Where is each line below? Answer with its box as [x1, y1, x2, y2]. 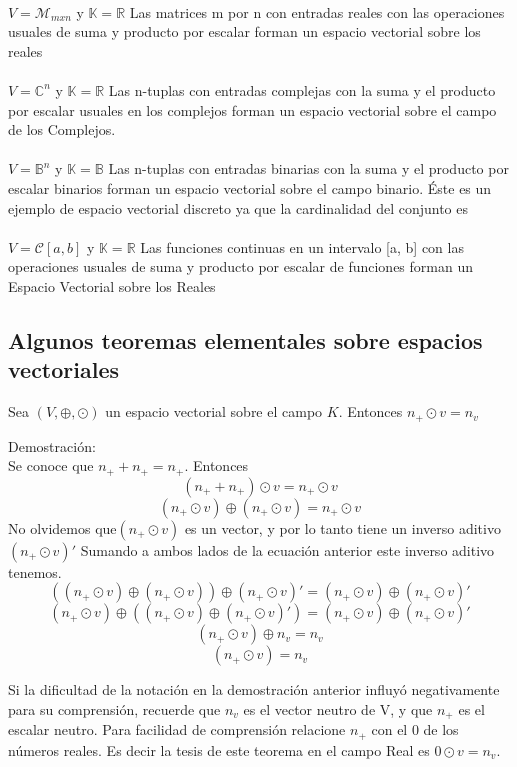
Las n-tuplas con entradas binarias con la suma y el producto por [108, 158, 509, 179]
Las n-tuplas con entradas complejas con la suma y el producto [108, 79, 496, 100]
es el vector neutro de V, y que [243, 698, 433, 719]
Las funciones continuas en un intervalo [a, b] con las [140, 236, 464, 257]
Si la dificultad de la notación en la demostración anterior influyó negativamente [8, 679, 500, 700]
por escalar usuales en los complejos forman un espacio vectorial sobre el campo [8, 99, 497, 120]
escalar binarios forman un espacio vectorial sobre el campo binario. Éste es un [8, 177, 492, 198]
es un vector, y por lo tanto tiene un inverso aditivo [184, 517, 501, 538]
